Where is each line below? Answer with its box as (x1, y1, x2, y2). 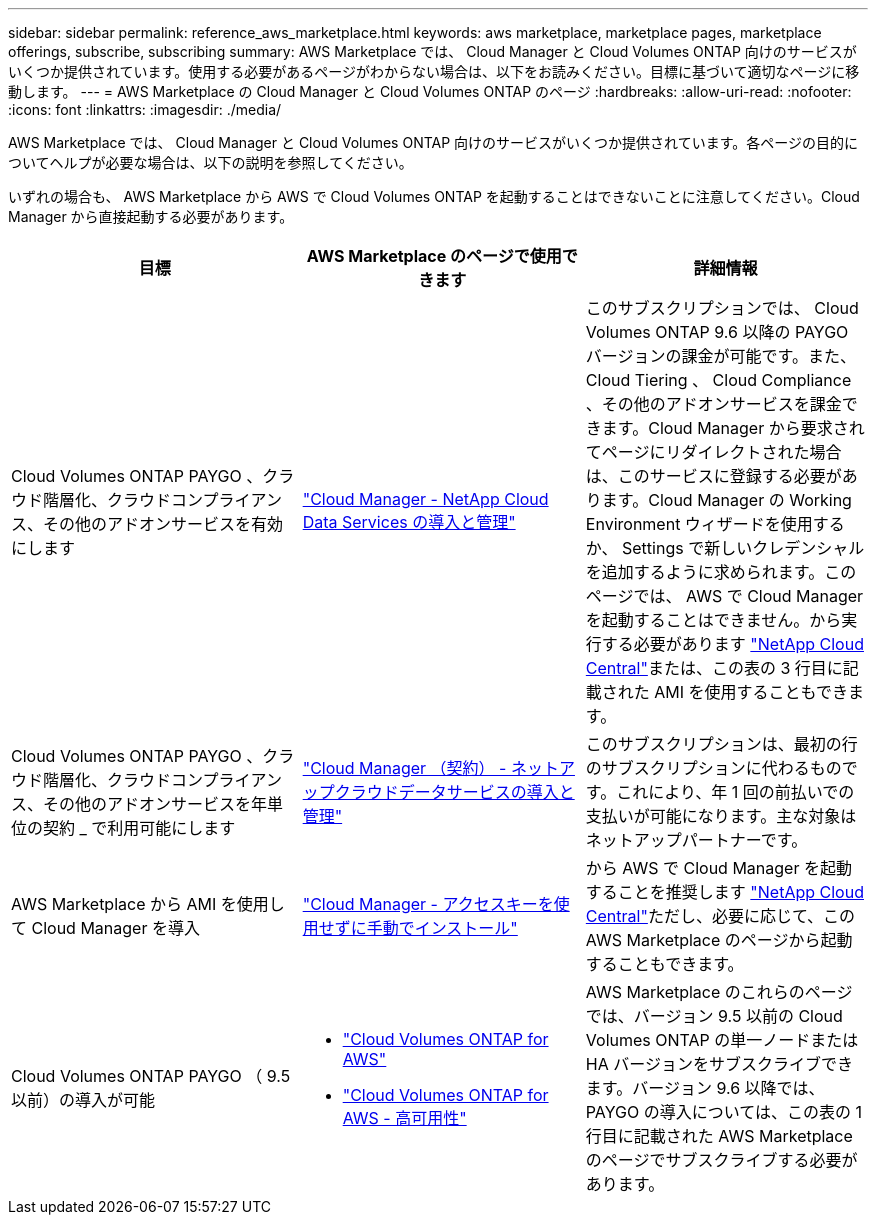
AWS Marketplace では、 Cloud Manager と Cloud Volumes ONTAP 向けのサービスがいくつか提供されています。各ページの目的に (8, 134, 858, 151)
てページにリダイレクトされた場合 (585, 442, 842, 462)
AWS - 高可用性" (342, 1108, 467, 1128)
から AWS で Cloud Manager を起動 (585, 858, 852, 878)
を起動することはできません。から (585, 610, 842, 630)
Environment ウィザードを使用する (585, 514, 845, 534)
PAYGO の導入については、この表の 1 (585, 1102, 862, 1122)
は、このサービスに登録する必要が (585, 466, 842, 486)
